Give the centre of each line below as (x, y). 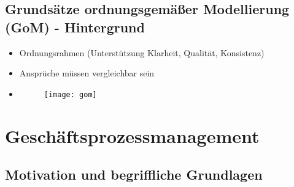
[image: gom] (70, 94)
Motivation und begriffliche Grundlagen (134, 174)
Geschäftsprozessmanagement (132, 135)
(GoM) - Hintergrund (75, 27)
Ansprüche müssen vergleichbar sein (87, 73)
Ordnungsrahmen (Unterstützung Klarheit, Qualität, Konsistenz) (142, 52)
